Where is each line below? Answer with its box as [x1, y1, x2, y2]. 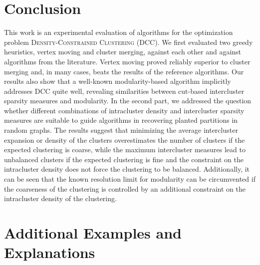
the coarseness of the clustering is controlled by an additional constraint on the [4, 183, 246, 194]
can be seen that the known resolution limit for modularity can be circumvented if [4, 174, 256, 184]
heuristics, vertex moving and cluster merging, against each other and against [4, 46, 242, 57]
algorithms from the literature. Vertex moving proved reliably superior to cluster [4, 56, 251, 66]
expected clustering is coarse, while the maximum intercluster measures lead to [4, 144, 246, 155]
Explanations [4, 242, 95, 263]
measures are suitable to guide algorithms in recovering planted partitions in [4, 115, 238, 125]
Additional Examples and [4, 223, 182, 243]
